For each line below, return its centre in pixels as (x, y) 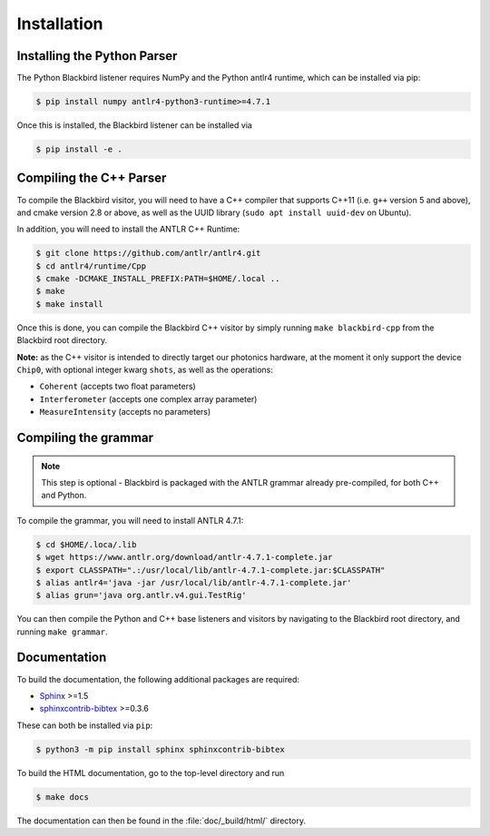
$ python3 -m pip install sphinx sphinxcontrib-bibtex (160, 749)
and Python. (64, 496)
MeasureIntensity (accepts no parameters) (125, 412)
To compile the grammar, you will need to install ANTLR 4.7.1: (130, 520)
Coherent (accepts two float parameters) (118, 387)
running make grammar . (62, 632)
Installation (60, 24)
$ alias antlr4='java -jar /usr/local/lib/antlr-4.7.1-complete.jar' (194, 582)
